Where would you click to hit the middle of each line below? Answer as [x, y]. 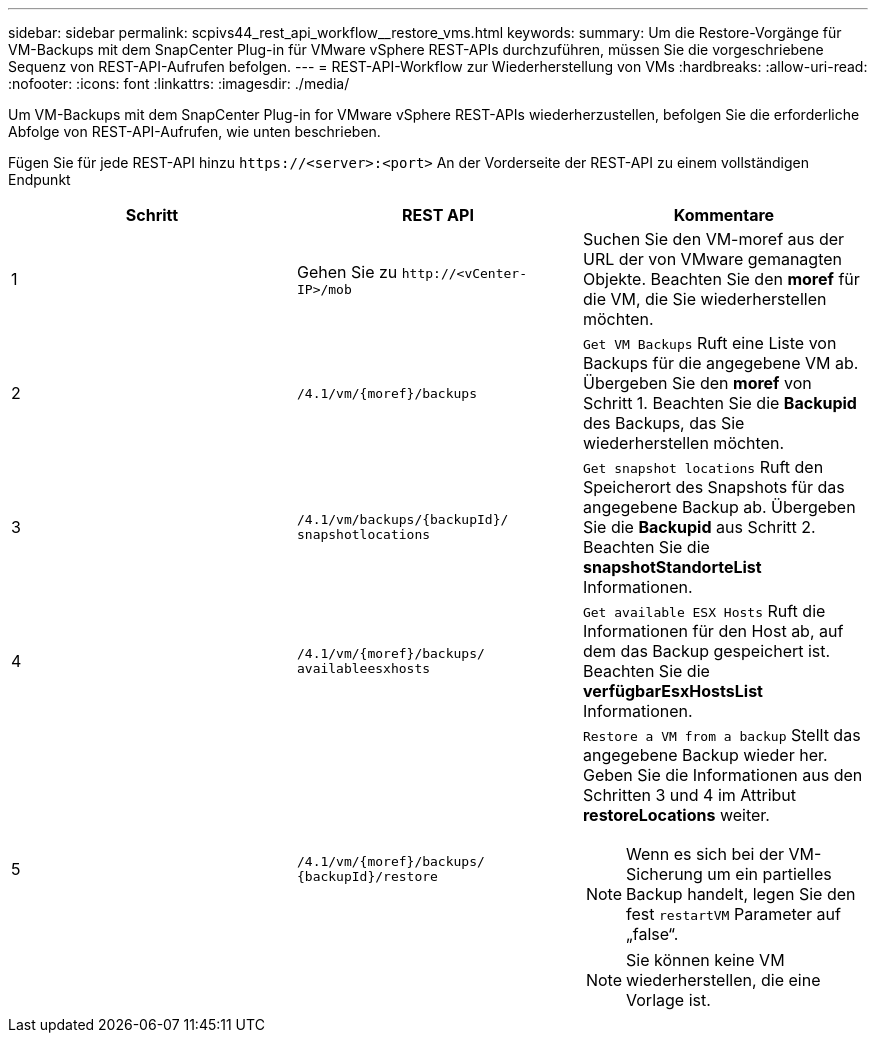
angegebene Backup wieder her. [705, 755]
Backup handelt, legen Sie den [741, 894]
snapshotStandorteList [672, 567]
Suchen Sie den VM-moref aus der [713, 239]
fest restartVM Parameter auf [733, 914]
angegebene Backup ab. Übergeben [719, 507]
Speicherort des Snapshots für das [713, 487]
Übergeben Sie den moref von [697, 383]
